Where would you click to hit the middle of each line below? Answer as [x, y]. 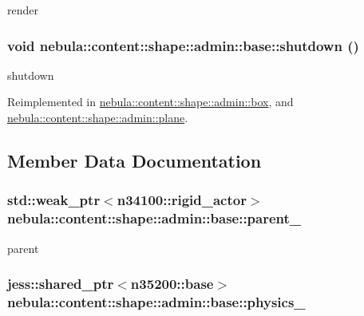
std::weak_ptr [54, 200]
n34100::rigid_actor [182, 200]
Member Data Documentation [135, 160]
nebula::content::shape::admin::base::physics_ [156, 301]
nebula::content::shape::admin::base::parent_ [154, 218]
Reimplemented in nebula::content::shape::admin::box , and [150, 102]
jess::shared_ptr [61, 284]
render [23, 10]
